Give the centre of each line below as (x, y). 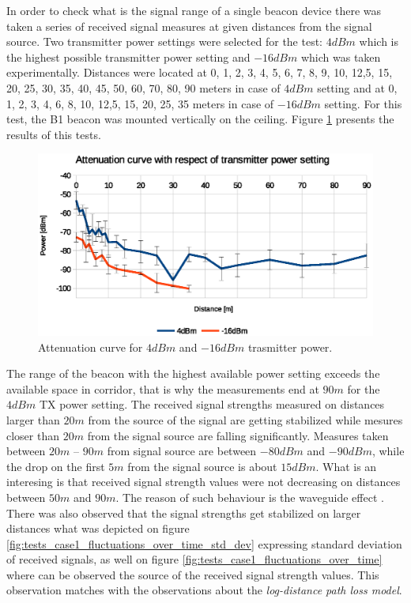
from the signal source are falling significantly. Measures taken (238, 435)
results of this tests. (54, 134)
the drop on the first (56, 466)
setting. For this (363, 103)
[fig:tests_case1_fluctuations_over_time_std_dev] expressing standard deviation (204, 543)
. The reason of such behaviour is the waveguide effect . (250, 497)
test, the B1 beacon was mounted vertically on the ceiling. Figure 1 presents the (200, 119)
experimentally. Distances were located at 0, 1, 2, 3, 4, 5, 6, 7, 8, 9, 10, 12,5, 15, (200, 72)
